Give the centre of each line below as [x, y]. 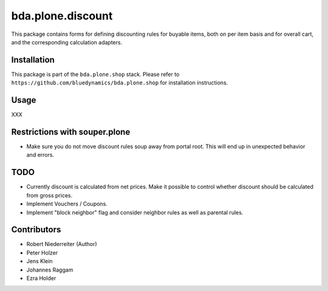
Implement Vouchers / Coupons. [67, 204]
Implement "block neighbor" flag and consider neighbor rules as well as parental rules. [135, 212]
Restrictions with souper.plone [71, 132]
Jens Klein [39, 261]
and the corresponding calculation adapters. [67, 42]
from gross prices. [50, 195]
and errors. [40, 155]
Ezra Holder [41, 278]
